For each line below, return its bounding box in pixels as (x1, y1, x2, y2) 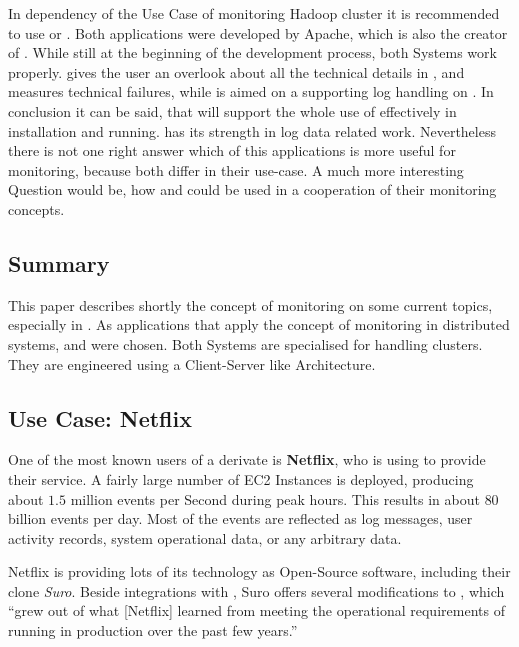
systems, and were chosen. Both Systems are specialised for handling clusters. (8, 333, 483, 354)
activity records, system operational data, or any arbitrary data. (8, 527, 402, 548)
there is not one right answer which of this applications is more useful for (8, 140, 456, 161)
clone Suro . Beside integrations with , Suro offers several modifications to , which (8, 580, 505, 601)
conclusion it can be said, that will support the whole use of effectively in (8, 100, 457, 121)
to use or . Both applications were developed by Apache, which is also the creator (8, 22, 508, 43)
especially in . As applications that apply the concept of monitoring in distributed (8, 314, 510, 335)
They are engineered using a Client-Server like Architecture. (8, 353, 376, 374)
